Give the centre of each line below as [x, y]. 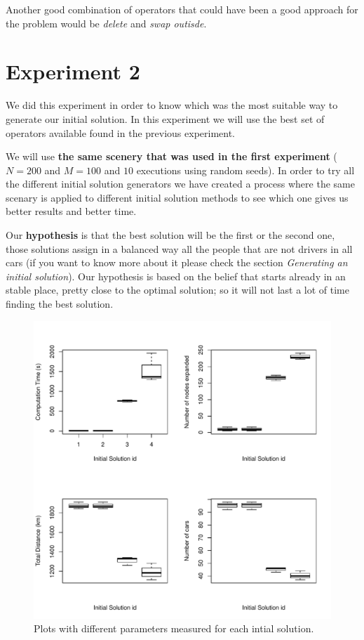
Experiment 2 [73, 71]
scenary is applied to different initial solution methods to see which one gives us [177, 197]
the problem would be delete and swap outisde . [106, 23]
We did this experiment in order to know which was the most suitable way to [172, 105]
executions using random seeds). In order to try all [245, 170]
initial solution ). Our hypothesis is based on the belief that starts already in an [176, 276]
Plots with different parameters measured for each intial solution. [174, 628]
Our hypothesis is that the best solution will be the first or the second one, [170, 235]
